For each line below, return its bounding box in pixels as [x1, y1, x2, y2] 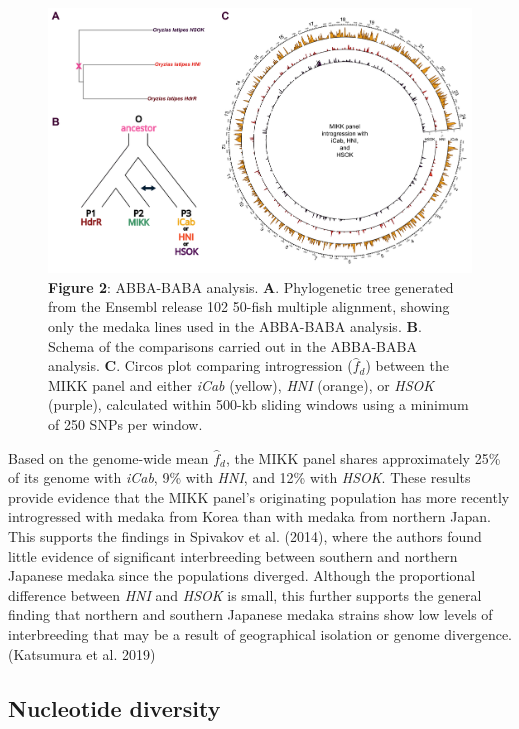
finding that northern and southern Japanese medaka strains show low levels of [8, 604, 493, 625]
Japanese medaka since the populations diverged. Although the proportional [8, 565, 476, 586]
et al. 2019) [86, 643, 156, 664]
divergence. [444, 623, 512, 644]
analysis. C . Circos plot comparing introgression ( [48, 355, 353, 376]
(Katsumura [8, 643, 82, 664]
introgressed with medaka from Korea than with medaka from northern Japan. [8, 506, 491, 527]
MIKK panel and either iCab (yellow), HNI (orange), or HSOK [48, 374, 435, 395]
